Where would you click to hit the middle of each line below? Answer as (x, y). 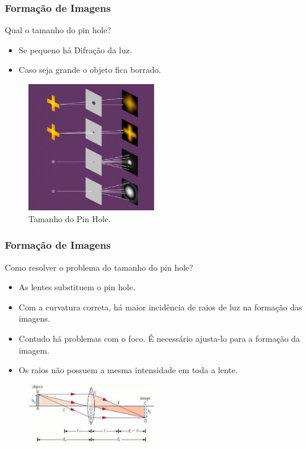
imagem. (34, 350)
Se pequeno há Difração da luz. (75, 49)
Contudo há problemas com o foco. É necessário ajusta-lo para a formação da (159, 338)
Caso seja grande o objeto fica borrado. (90, 70)
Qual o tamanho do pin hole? (58, 30)
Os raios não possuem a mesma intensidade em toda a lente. (128, 370)
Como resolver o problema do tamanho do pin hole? (99, 267)
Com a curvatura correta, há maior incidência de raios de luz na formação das (160, 307)
